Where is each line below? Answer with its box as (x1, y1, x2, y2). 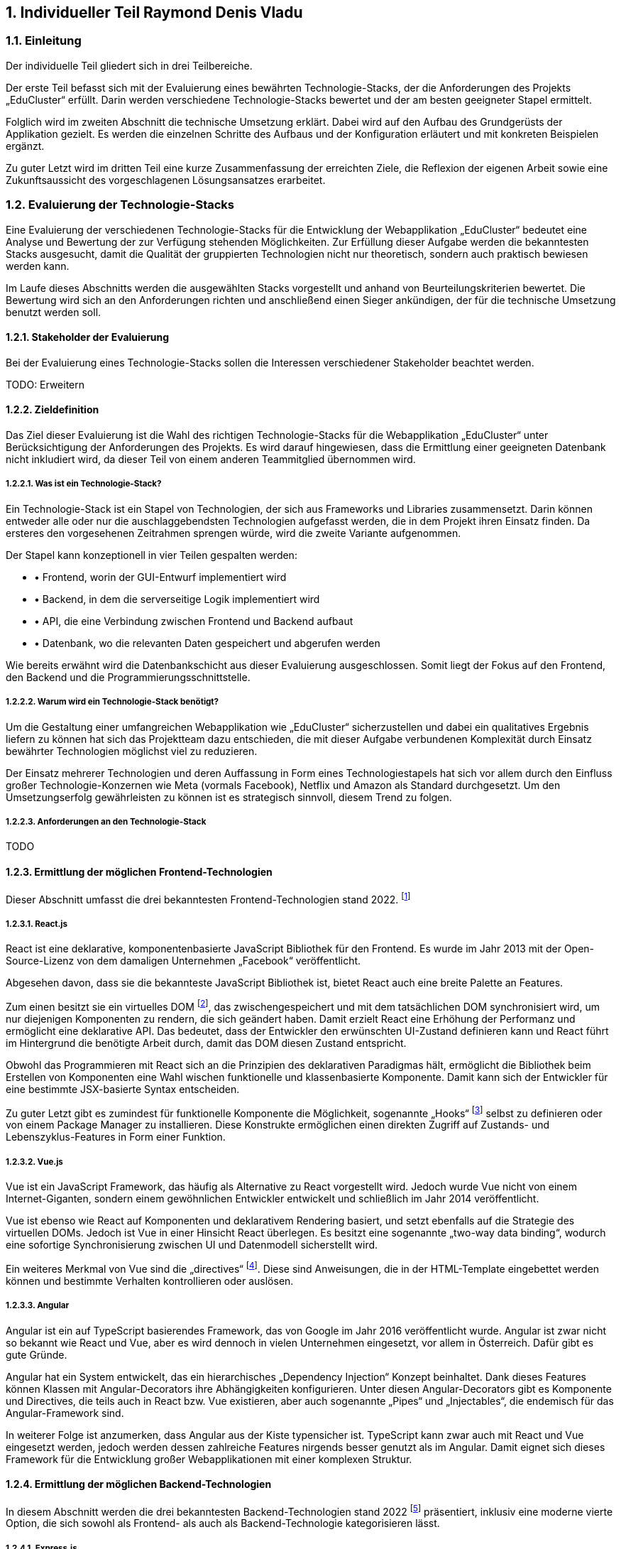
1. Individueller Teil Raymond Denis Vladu (6, 4, 303, 21)
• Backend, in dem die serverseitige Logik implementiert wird (34, 592, 320, 605)
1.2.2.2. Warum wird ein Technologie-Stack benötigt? (6, 697, 219, 707)
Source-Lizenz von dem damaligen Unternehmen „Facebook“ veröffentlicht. (6, 954, 361, 967)
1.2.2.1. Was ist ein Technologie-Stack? (6, 479, 162, 489)
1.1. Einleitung (6, 33, 82, 48)
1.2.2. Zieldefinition (6, 403, 99, 416)
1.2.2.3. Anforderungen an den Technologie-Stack (6, 816, 207, 827)
